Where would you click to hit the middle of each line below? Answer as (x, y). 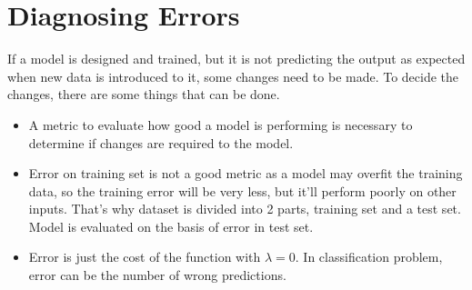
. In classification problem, (369, 257)
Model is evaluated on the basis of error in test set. (171, 226)
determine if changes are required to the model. (161, 142)
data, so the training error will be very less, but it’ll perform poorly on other (242, 190)
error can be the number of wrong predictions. (157, 275)
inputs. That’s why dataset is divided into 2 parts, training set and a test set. (245, 209)
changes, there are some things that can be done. (144, 94)
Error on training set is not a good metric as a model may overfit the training (246, 173)
